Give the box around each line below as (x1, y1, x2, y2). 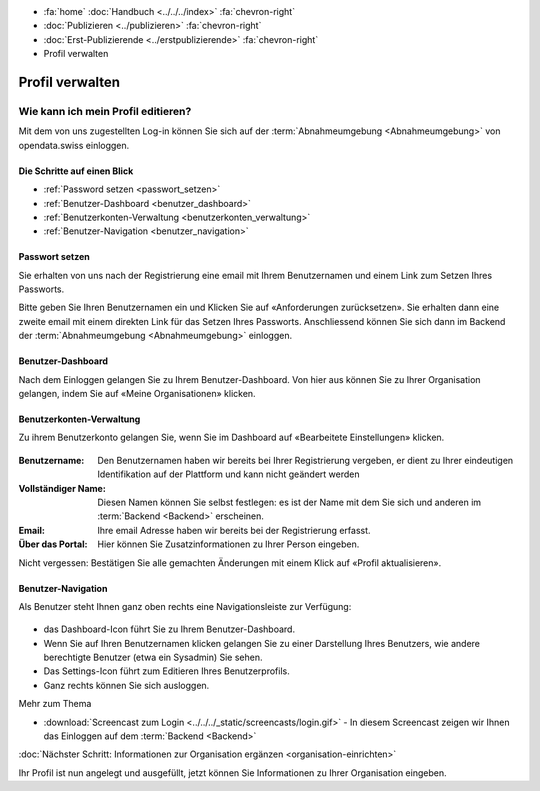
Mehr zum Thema (18, 698, 92, 710)
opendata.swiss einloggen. (18, 139, 130, 151)
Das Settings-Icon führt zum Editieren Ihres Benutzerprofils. (43, 665, 290, 677)
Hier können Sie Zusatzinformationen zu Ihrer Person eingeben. (97, 538, 360, 550)
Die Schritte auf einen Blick (18, 165, 134, 177)
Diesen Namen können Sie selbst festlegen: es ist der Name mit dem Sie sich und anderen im (97, 496, 482, 508)
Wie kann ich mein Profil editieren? (18, 104, 192, 118)
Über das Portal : (18, 538, 88, 550)
